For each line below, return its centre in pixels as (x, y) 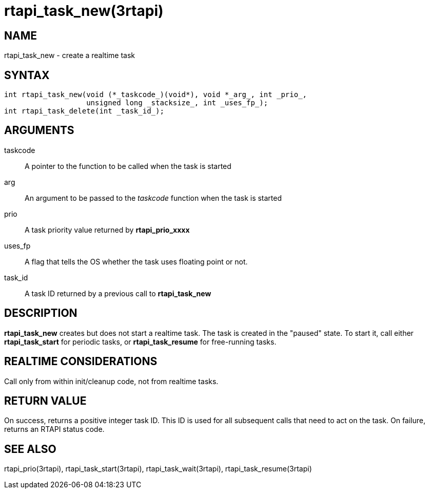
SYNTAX (27, 75)
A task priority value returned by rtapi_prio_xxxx (107, 230)
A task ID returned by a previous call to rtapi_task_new (118, 293)
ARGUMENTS (39, 130)
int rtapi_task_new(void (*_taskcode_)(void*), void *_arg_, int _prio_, (156, 95)
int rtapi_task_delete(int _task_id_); (84, 111)
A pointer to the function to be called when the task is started (128, 166)
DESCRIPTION (41, 313)
